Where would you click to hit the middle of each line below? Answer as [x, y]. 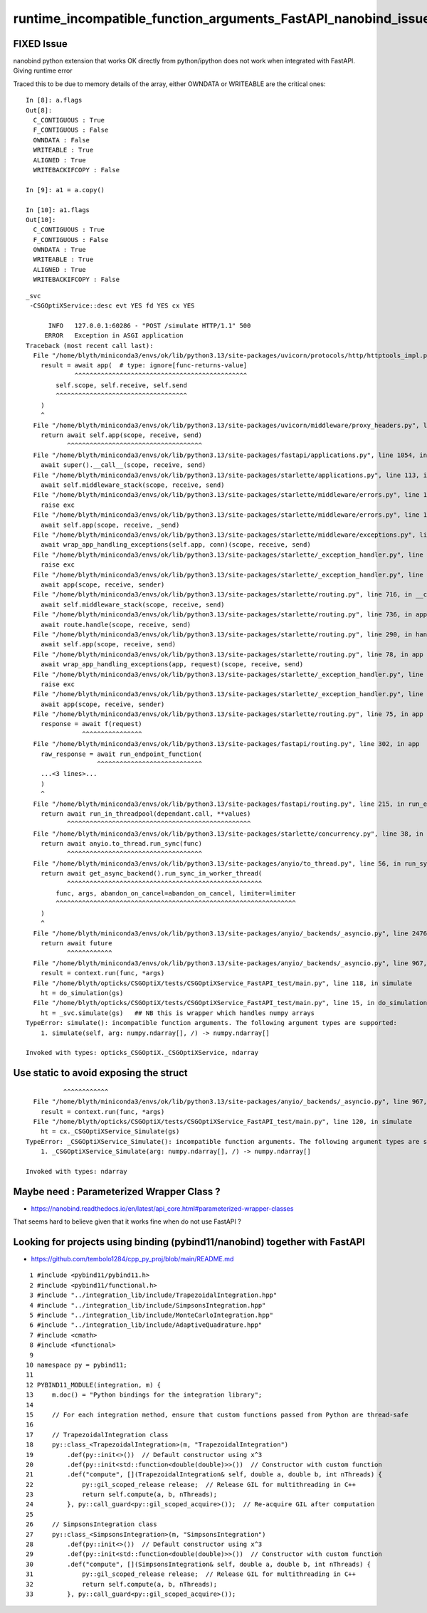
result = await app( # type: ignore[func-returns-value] [144, 366]
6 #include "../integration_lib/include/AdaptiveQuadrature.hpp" [146, 1325]
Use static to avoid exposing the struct [100, 1073]
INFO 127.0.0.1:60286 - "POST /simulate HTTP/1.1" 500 [149, 325]
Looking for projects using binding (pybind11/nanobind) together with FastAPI [189, 1242]
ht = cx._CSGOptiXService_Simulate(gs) [110, 1131]
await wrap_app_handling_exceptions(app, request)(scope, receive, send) [172, 664]
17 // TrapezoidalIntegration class [97, 1435]
